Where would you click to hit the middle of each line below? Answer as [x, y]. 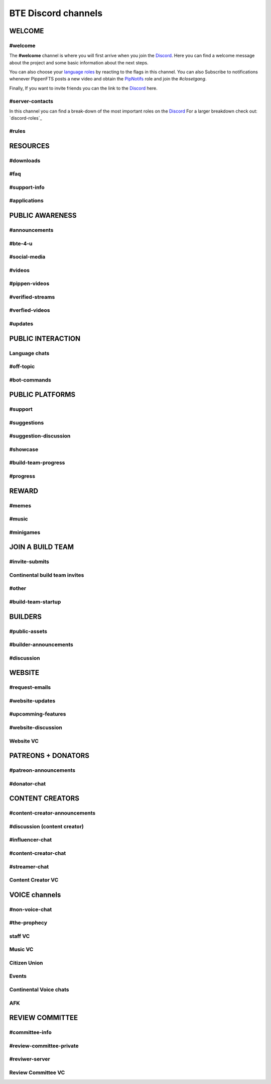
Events [18, 976]
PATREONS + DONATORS [49, 756]
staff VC [20, 936]
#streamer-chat [29, 866]
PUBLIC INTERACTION [45, 339]
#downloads [25, 160]
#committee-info [31, 1032]
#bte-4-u [21, 243]
